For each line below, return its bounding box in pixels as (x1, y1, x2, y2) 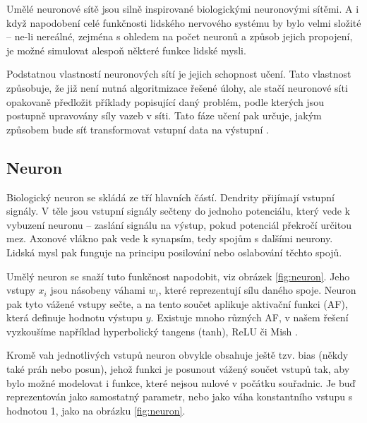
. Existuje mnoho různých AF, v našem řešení (150, 310, 349, 325)
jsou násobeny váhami (50, 282, 145, 297)
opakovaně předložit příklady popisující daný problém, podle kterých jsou (6, 94, 324, 109)
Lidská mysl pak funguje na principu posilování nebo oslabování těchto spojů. (6, 244, 342, 259)
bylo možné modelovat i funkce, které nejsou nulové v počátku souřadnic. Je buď (6, 375, 356, 390)
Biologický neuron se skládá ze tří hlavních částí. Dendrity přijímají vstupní (6, 189, 335, 204)
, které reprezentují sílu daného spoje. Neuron (158, 282, 356, 297)
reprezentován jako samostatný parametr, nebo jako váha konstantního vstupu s (6, 389, 353, 404)
